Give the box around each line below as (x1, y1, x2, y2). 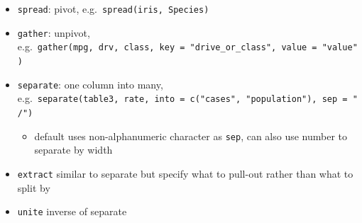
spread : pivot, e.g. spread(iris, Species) (17, 1, 209, 16)
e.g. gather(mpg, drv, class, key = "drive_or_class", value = (17, 39, 317, 54)
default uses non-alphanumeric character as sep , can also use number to (34, 128, 348, 143)
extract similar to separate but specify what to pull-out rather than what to (17, 166, 353, 181)
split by (17, 180, 50, 195)
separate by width (34, 142, 113, 157)
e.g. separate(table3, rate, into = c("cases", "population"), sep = (17, 91, 348, 105)
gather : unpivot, (17, 25, 90, 40)
